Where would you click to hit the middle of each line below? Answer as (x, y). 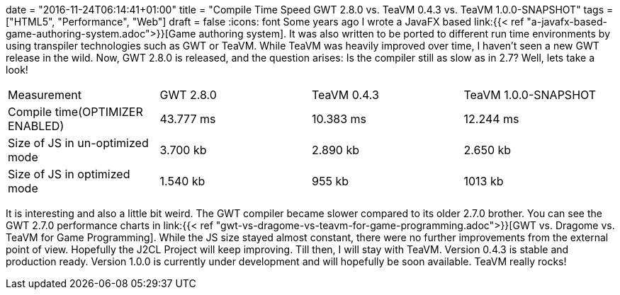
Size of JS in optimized (69, 174)
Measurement (45, 95)
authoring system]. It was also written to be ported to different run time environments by (405, 34)
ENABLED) (36, 126)
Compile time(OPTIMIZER (75, 112)
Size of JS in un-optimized (78, 143)
